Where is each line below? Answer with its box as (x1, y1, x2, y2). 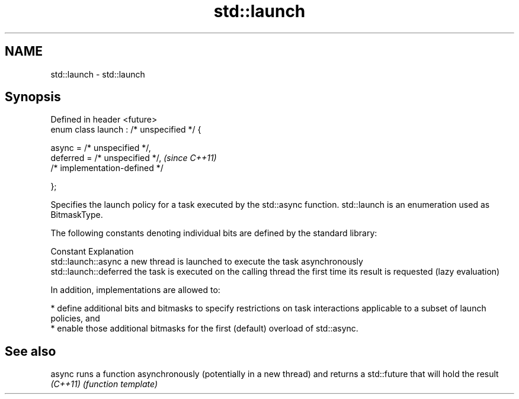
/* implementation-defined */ (50, 163, 164, 173)
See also (5, 343, 56, 359)
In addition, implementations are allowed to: (50, 285, 220, 295)
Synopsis (5, 89, 61, 105)
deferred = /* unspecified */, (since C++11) (50, 153, 217, 163)
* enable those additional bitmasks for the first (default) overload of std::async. (50, 323, 358, 334)
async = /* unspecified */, (50, 143, 151, 153)
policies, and (50, 313, 100, 324)
